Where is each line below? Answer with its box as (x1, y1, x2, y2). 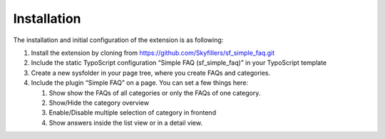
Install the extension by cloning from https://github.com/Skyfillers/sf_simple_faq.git (31, 48, 274, 57)
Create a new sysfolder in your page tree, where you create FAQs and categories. (31, 68, 271, 77)
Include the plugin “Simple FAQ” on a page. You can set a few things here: (31, 78, 249, 87)
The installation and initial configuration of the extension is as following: (13, 36, 224, 44)
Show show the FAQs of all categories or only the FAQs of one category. (48, 88, 261, 97)
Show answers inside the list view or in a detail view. (48, 118, 203, 127)
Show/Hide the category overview (48, 98, 150, 107)
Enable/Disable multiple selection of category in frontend (48, 108, 217, 117)
